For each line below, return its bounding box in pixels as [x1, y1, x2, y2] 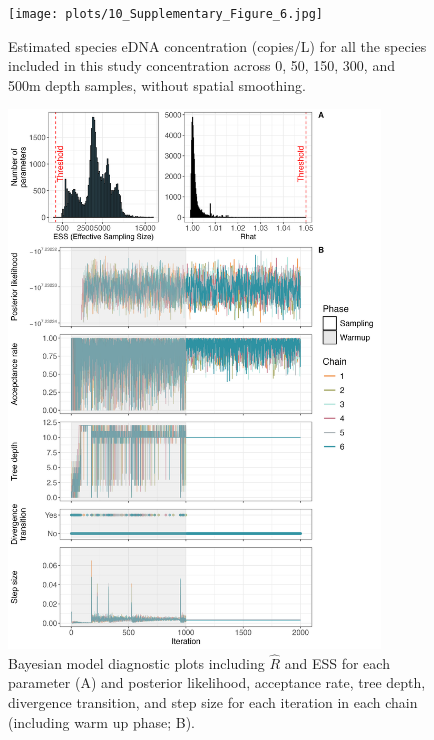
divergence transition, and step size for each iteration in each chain [8, 692, 418, 713]
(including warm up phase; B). [8, 711, 195, 732]
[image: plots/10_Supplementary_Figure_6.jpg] [8, 7, 323, 21]
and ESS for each [284, 652, 390, 673]
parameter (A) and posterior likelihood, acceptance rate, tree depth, [8, 672, 426, 693]
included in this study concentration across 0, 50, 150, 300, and [8, 55, 395, 76]
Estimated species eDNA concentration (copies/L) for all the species [8, 35, 427, 56]
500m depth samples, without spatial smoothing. [8, 74, 306, 95]
